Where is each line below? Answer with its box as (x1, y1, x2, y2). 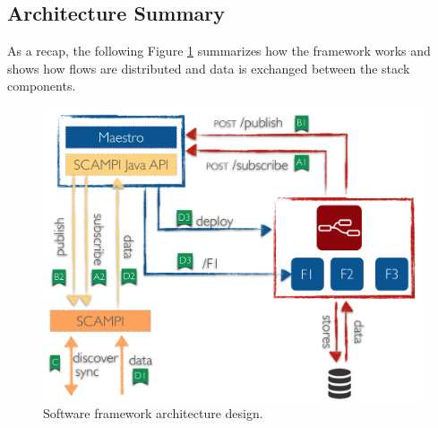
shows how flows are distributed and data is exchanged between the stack (7, 58, 410, 77)
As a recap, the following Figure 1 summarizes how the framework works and (7, 41, 431, 60)
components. (7, 76, 76, 95)
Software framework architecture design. (43, 404, 263, 423)
